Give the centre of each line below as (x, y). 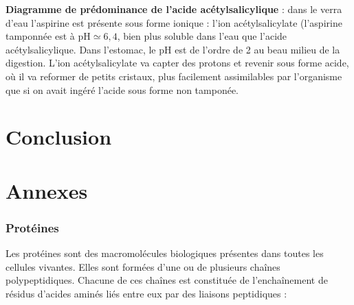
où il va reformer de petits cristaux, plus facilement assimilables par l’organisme (174, 76)
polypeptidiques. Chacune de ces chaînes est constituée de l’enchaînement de (167, 280)
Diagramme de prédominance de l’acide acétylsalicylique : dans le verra (174, 9)
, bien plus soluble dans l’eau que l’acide (202, 36)
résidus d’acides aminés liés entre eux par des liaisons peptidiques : (146, 293)
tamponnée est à (40, 36)
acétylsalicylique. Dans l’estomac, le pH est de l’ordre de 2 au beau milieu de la (173, 49)
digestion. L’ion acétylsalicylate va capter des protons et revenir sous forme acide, (177, 63)
